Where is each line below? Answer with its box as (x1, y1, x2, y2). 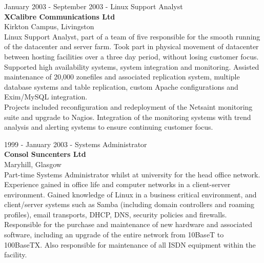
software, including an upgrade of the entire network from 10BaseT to (4, 229, 224, 240)
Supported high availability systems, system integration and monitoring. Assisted (4, 61, 259, 72)
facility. (4, 249, 27, 260)
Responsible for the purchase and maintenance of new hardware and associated (4, 219, 253, 230)
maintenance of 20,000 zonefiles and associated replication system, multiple (4, 71, 240, 82)
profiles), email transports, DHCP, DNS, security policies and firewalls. (4, 209, 227, 219)
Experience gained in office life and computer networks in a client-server (4, 179, 231, 190)
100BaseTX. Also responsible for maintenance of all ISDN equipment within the (4, 239, 256, 250)
